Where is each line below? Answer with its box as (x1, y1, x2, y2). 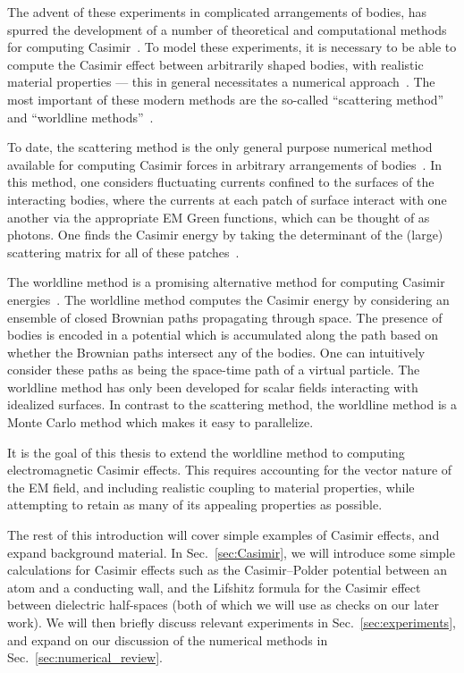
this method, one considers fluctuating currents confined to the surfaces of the (7, 172, 434, 191)
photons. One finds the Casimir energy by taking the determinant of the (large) (7, 225, 443, 244)
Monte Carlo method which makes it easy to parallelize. (7, 413, 314, 432)
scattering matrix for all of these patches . (7, 242, 240, 261)
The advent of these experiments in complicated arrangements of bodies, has (7, 3, 427, 21)
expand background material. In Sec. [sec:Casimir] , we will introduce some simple (7, 543, 455, 561)
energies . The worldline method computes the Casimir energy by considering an (7, 290, 450, 308)
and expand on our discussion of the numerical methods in (7, 630, 328, 649)
